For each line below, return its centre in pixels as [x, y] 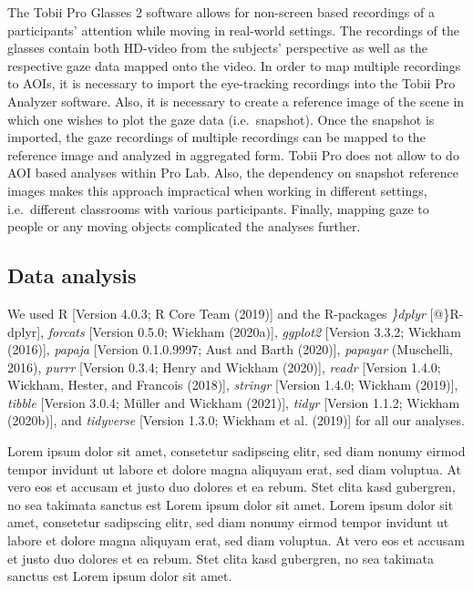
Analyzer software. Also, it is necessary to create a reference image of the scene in [236, 101]
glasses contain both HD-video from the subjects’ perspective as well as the [217, 48]
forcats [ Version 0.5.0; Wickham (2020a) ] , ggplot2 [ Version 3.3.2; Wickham [254, 331]
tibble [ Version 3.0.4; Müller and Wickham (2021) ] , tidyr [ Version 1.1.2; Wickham [234, 402]
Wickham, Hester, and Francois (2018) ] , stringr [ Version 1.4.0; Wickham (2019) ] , [233, 385]
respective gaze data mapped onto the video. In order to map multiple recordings [234, 65]
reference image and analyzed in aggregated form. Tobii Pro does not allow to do [233, 154]
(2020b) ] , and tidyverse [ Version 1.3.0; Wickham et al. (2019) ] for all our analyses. [236, 420]
